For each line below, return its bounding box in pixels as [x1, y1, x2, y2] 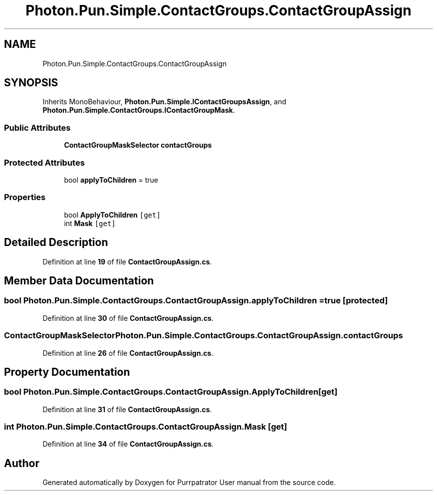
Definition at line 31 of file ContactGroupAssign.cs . [42, 405, 212, 414]
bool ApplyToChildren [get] [64, 210, 161, 219]
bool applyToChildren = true [64, 175, 158, 184]
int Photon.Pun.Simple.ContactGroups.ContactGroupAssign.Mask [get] [4, 422, 287, 432]
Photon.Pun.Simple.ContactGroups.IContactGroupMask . [42, 106, 235, 115]
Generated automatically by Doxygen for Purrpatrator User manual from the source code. [42, 478, 336, 487]
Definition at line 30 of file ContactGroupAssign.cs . [42, 313, 214, 322]
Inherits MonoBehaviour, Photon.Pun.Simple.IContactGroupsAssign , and [42, 97, 286, 106]
